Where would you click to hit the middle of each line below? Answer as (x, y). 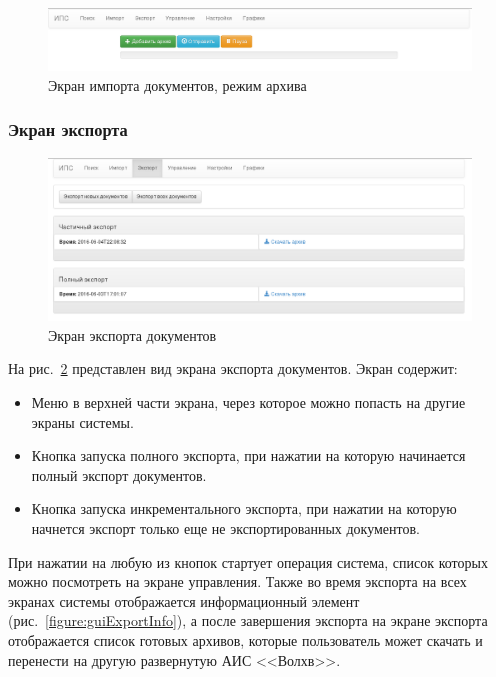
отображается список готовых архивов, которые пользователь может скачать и (245, 640)
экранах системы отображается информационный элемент (184, 600)
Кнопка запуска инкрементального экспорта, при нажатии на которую (244, 508)
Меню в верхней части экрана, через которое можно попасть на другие (248, 402)
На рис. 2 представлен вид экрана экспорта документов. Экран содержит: (233, 368)
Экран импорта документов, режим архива (177, 84)
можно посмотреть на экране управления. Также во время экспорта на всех (237, 581)
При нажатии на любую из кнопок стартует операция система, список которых (248, 561)
